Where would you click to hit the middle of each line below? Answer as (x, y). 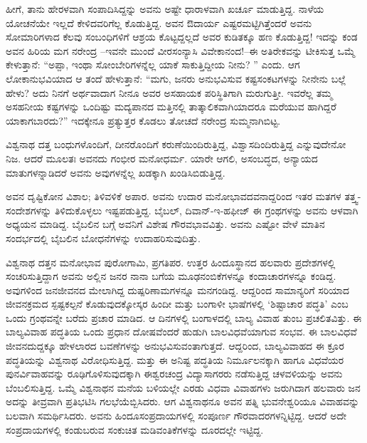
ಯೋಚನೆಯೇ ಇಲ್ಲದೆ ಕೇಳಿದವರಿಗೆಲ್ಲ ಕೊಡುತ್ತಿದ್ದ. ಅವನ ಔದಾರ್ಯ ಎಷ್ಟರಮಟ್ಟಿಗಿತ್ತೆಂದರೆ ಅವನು (159, 22)
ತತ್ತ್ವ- (353, 196)
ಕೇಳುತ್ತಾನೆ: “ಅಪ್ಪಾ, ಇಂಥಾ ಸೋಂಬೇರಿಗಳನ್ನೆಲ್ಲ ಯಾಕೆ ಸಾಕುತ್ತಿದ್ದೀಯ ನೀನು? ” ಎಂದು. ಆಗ (153, 64)
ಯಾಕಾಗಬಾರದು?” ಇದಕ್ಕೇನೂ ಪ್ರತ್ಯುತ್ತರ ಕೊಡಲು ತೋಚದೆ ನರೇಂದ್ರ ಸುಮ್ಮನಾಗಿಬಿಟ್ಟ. (143, 120)
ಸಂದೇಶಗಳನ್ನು (29, 210)
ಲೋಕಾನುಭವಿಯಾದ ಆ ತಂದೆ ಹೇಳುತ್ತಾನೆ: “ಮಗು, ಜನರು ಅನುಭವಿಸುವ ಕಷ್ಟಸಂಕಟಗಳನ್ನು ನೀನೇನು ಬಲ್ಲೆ (176, 78)
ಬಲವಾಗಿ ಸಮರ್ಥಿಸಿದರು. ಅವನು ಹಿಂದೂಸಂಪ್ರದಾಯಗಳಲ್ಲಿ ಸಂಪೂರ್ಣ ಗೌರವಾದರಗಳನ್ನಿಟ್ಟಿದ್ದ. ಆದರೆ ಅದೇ (176, 416)
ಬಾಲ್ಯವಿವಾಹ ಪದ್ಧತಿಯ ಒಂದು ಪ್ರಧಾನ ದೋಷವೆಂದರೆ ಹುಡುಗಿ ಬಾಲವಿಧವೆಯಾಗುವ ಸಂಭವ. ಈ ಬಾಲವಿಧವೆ (181, 332)
